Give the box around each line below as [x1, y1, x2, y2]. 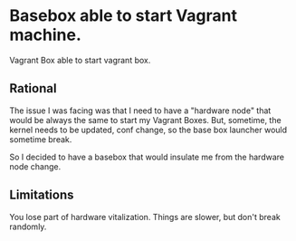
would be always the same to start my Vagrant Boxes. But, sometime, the [9, 114, 282, 125]
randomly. [9, 221, 47, 232]
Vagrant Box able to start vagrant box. [9, 54, 151, 65]
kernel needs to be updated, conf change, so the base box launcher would [9, 124, 288, 135]
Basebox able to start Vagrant [9, 5, 238, 26]
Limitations [9, 188, 74, 203]
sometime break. [9, 133, 72, 145]
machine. [9, 24, 81, 45]
